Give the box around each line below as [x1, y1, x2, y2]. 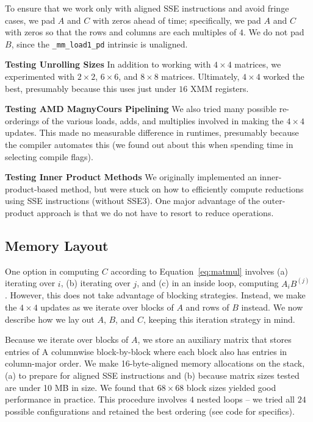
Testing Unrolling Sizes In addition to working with [5, 58, 211, 71]
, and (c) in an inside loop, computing [137, 276, 279, 289]
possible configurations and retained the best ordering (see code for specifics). [5, 404, 295, 417]
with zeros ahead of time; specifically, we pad [92, 13, 261, 26]
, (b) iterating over [60, 276, 131, 289]
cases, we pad [5, 13, 56, 26]
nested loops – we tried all [196, 393, 295, 406]
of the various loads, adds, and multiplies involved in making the [41, 114, 284, 127]
